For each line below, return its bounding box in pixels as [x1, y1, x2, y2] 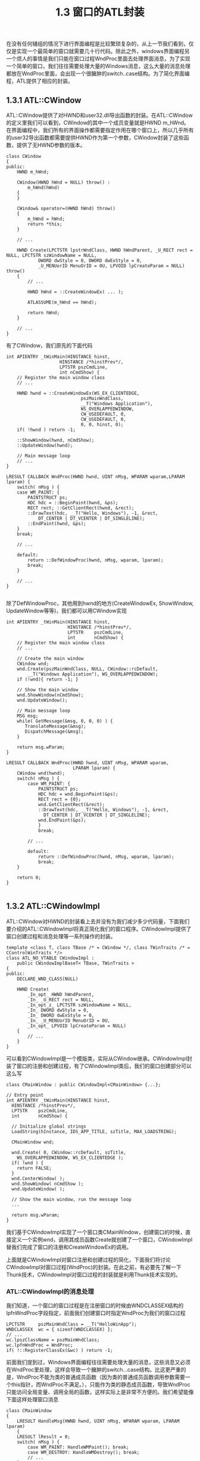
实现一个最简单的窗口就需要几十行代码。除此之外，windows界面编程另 [16, 48, 190, 55]
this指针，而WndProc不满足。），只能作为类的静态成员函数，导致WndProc [11, 1381, 190, 1388]
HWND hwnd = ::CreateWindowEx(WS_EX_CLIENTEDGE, [17, 390, 140, 396]
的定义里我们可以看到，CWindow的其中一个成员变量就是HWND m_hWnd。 [6, 119, 189, 126]
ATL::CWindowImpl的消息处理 [6, 1287, 94, 1295]
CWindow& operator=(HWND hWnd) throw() [17, 206, 116, 212]
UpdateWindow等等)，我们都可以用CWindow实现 [6, 607, 127, 614]
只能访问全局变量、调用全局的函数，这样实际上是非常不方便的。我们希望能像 [6, 1388, 194, 1395]
